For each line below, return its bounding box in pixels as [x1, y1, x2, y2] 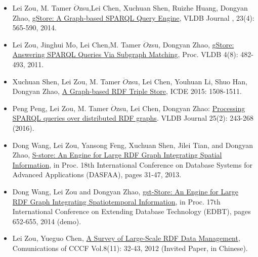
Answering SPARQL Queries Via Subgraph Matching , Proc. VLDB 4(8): [12, 49, 238, 60]
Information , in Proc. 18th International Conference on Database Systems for [12, 159, 252, 170]
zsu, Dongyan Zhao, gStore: [148, 39, 234, 49]
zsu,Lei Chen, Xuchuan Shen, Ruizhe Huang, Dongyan [79, 3, 248, 13]
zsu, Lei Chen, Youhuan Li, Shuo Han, [128, 76, 247, 86]
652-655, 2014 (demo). [12, 216, 81, 226]
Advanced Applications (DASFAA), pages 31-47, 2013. [12, 169, 182, 180]
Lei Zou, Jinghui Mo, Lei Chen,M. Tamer [12, 39, 141, 49]
